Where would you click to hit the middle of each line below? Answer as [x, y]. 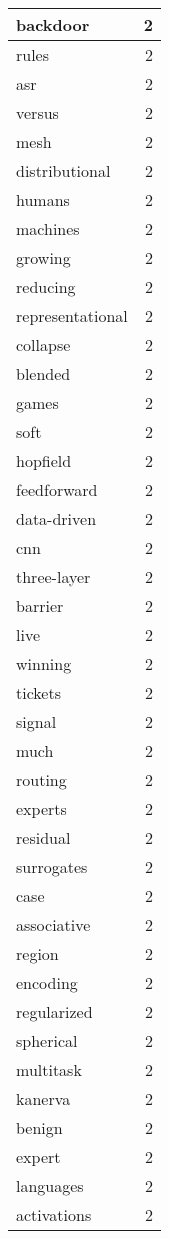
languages [50, 1185]
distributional [63, 170]
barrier [40, 605]
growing [43, 257]
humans [43, 199]
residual [43, 837]
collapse [43, 344]
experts [41, 808]
